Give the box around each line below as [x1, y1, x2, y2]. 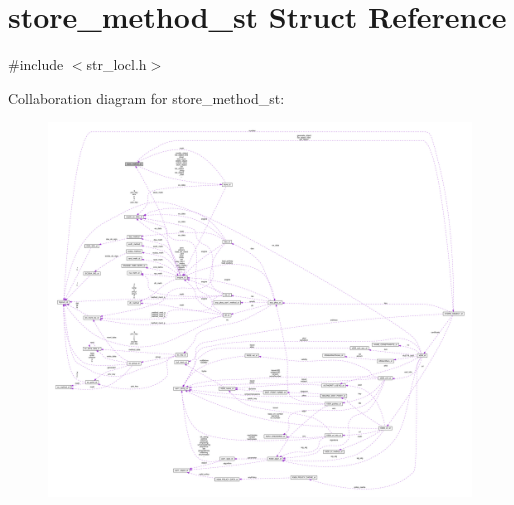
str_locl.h [86, 54, 147, 75]
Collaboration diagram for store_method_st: [8, 87, 285, 108]
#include [8, 54, 64, 75]
